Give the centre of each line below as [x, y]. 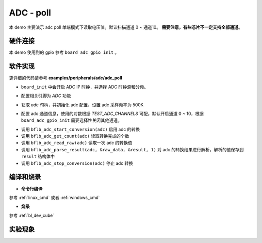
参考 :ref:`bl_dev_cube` [32, 215]
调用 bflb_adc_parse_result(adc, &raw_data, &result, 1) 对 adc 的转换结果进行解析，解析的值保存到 [132, 149]
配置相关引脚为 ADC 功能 [46, 96]
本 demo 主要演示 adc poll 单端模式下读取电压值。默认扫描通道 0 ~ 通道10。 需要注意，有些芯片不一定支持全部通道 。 [126, 27]
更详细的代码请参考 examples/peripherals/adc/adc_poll [65, 78]
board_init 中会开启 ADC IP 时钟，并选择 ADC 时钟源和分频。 [85, 87]
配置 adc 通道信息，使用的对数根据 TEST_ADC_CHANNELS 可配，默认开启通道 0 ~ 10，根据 [112, 113]
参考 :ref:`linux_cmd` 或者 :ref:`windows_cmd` [54, 197]
